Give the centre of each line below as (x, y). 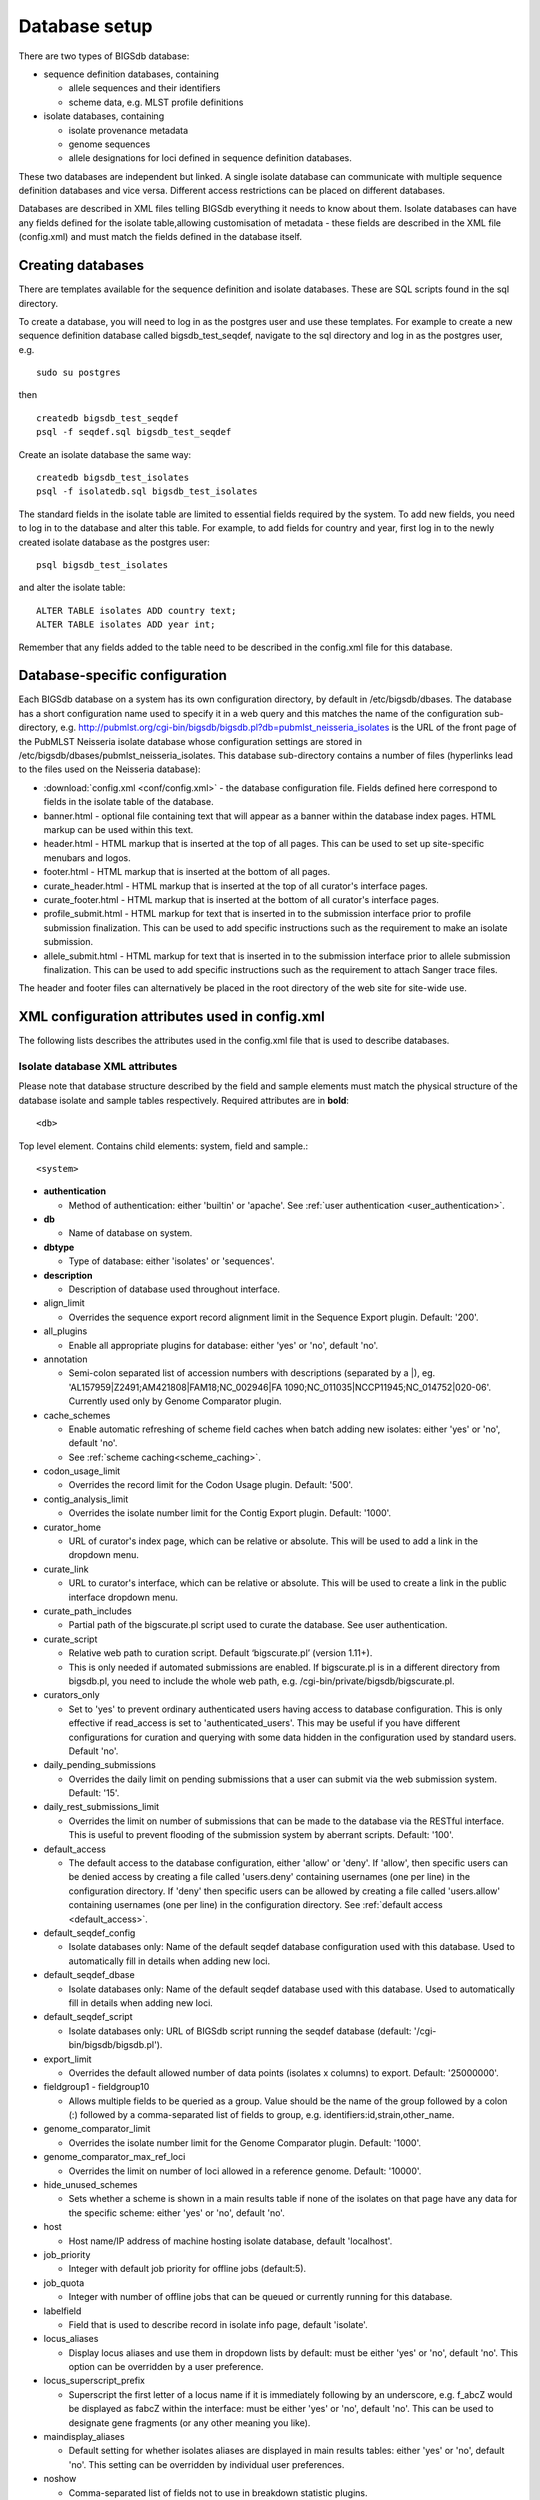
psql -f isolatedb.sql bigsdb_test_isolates (147, 491)
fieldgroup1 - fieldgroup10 (96, 2087)
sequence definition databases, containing (131, 74)
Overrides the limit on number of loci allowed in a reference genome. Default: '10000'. (245, 2171)
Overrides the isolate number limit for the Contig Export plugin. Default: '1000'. (230, 1513)
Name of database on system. (130, 1233)
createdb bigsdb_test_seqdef (107, 418)
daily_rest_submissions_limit (101, 1807)
